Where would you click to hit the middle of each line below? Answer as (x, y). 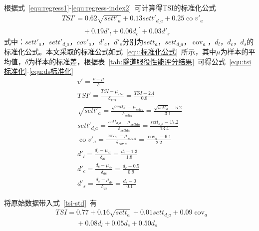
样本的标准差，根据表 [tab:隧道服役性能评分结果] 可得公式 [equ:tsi (143, 61)
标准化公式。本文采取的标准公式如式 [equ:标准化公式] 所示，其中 (110, 52)
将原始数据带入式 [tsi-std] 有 (51, 202)
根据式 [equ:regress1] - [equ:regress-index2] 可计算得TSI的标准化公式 (110, 7)
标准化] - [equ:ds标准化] (39, 71)
